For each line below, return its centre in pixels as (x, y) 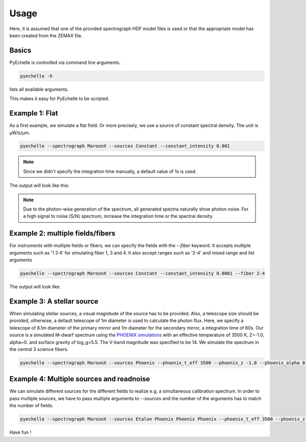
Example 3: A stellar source (54, 301)
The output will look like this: (40, 185)
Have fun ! (20, 432)
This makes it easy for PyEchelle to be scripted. (59, 99)
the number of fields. (31, 406)
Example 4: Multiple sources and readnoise (80, 379)
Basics (20, 50)
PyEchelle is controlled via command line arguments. (65, 62)
